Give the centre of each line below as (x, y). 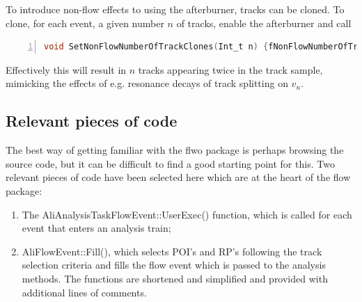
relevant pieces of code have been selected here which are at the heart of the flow (178, 177)
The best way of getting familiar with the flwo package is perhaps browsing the (175, 150)
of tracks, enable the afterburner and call (264, 23)
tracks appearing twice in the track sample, (230, 69)
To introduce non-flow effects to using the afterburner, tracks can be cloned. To (175, 9)
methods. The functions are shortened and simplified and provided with (175, 278)
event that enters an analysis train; (96, 228)
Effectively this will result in (66, 69)
